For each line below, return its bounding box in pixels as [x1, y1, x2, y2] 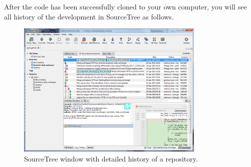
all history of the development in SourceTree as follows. [4, 11, 174, 21]
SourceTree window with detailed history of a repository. [24, 153, 198, 164]
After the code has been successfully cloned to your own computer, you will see [4, 1, 247, 11]
